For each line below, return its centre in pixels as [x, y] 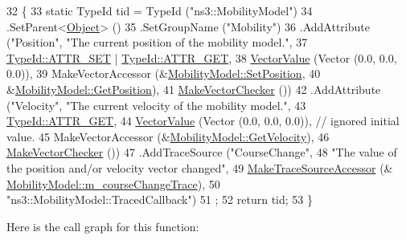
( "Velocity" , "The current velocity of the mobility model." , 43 [156, 105]
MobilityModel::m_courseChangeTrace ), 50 [113, 183]
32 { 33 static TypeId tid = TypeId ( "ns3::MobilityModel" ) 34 [160, 10]
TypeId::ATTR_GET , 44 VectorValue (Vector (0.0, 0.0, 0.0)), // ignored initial [203, 121]
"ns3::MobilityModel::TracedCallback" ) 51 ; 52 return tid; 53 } [160, 199]
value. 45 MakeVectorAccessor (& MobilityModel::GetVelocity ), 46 [168, 136]
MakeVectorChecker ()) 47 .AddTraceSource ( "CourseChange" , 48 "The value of [202, 152]
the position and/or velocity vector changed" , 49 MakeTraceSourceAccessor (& [200, 167]
